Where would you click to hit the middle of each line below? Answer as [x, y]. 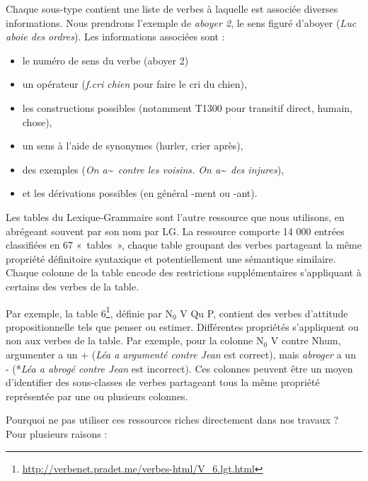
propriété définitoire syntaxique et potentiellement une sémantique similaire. [171, 258]
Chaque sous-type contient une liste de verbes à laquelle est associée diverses [172, 9]
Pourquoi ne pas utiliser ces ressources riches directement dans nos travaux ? [172, 420]
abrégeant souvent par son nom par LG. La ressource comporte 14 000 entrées [175, 231]
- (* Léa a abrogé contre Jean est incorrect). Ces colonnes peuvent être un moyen [179, 368]
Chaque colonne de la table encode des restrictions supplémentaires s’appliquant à [184, 272]
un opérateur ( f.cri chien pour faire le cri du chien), [134, 84]
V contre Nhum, [306, 340]
